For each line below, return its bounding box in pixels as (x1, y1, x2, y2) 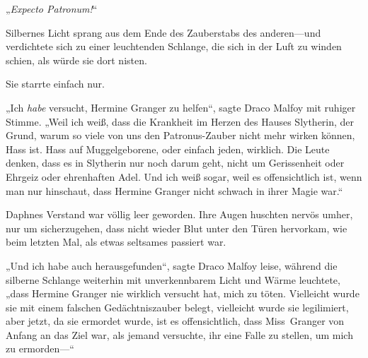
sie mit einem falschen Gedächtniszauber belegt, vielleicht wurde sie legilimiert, (6, 299, 349, 314)
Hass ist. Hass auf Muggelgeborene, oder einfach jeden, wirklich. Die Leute (6, 141, 330, 156)
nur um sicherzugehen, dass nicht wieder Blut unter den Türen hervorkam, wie (6, 220, 347, 235)
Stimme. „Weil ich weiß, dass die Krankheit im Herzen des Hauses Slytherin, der (6, 114, 355, 129)
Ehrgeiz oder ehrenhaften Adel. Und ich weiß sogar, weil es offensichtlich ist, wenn (6, 169, 362, 184)
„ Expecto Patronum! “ (6, 1, 98, 16)
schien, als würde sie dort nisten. (6, 52, 147, 67)
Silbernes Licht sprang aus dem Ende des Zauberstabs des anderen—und (6, 25, 321, 40)
